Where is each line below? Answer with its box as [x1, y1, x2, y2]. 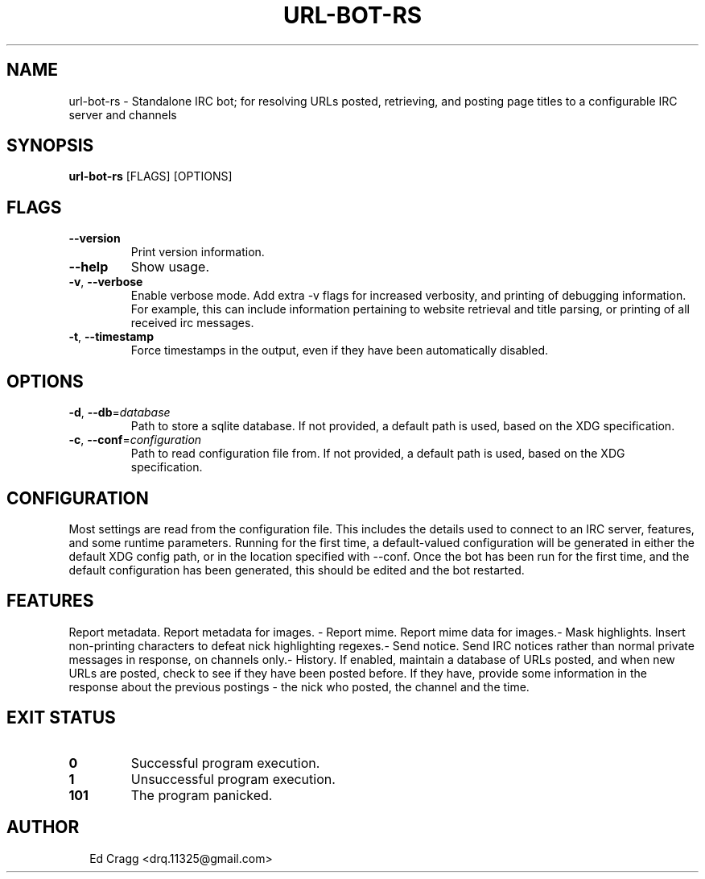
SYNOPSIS [6, 135, 94, 156]
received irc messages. [130, 316, 254, 330]
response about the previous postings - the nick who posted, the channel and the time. [68, 679, 530, 694]
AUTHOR [6, 817, 80, 838]
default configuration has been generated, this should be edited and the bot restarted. [68, 562, 525, 577]
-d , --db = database [68, 405, 171, 420]
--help [68, 259, 109, 276]
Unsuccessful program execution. [130, 770, 336, 787]
